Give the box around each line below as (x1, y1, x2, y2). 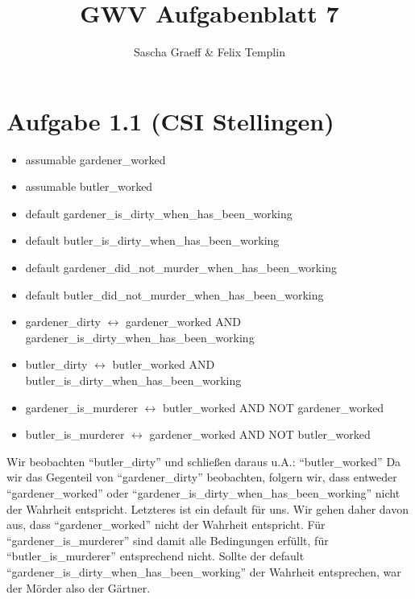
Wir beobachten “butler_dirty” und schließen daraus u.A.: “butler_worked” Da (6, 452, 401, 469)
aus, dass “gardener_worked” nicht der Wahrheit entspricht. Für (6, 516, 326, 533)
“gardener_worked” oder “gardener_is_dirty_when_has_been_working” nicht (6, 484, 400, 501)
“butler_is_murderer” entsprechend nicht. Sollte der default (6, 547, 305, 564)
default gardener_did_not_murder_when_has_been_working (25, 259, 337, 276)
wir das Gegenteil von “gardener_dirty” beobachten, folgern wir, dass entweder (6, 469, 397, 485)
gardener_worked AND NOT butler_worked (149, 426, 371, 443)
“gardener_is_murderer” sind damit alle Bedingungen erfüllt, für (6, 531, 329, 548)
